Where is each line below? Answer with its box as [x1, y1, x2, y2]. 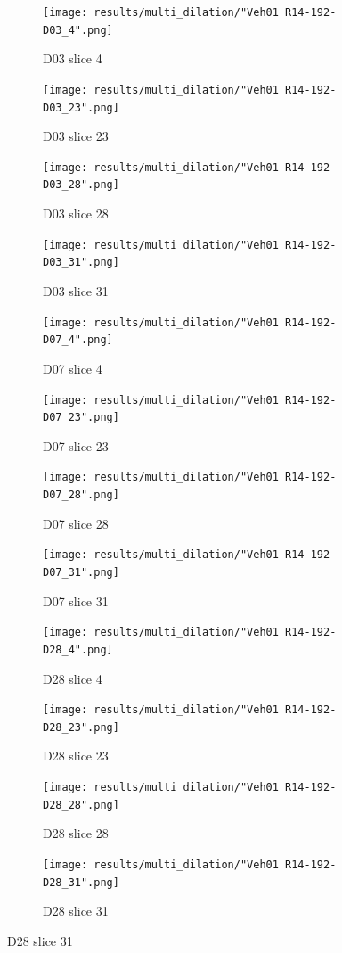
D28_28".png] [43, 798, 119, 811]
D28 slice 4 [43, 669, 102, 687]
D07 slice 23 [43, 436, 109, 455]
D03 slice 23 [43, 127, 109, 145]
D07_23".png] [43, 411, 119, 424]
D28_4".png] [43, 643, 113, 656]
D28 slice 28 [43, 824, 109, 842]
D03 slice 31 [43, 282, 109, 300]
